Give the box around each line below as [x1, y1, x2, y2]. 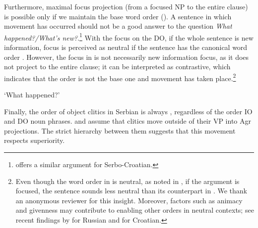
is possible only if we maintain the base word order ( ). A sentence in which [4, 11, 232, 21]
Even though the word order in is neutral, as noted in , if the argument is [15, 176, 240, 186]
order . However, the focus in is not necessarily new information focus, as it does [4, 51, 249, 62]
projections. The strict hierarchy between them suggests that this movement [4, 125, 236, 136]
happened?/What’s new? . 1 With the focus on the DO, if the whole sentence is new [4, 31, 254, 43]
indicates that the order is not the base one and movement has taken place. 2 [4, 71, 236, 83]
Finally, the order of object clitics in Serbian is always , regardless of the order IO [4, 106, 253, 116]
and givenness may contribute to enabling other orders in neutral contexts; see [15, 205, 254, 215]
